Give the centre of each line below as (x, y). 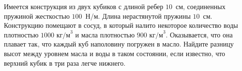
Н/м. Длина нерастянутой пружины (138, 16)
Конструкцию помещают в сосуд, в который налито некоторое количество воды (121, 25)
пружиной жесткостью (37, 16)
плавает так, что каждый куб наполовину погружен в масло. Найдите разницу (119, 44)
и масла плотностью (105, 34)
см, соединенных (200, 6)
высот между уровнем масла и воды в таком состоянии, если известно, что (115, 53)
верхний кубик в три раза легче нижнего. (65, 63)
